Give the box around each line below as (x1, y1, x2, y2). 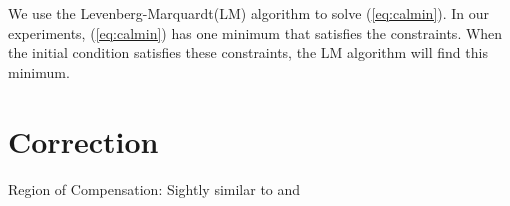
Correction (8, 120, 159, 161)
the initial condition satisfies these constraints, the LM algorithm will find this (8, 42, 488, 63)
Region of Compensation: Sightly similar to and (8, 178, 301, 199)
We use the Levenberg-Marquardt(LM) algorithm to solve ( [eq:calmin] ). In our (8, 3, 490, 23)
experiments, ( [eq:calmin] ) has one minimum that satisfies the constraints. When (8, 22, 503, 43)
